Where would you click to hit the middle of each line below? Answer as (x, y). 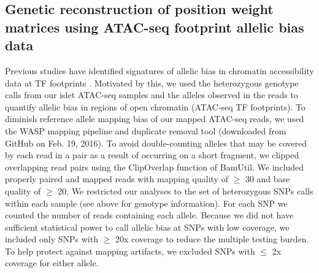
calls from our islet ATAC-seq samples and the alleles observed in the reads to (152, 95)
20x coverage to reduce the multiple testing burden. (212, 239)
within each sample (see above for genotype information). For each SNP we (146, 203)
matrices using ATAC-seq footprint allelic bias (155, 27)
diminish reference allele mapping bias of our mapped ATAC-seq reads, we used (155, 119)
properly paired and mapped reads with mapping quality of (117, 179)
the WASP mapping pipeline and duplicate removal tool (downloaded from (146, 130)
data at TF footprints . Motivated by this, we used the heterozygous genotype (152, 83)
